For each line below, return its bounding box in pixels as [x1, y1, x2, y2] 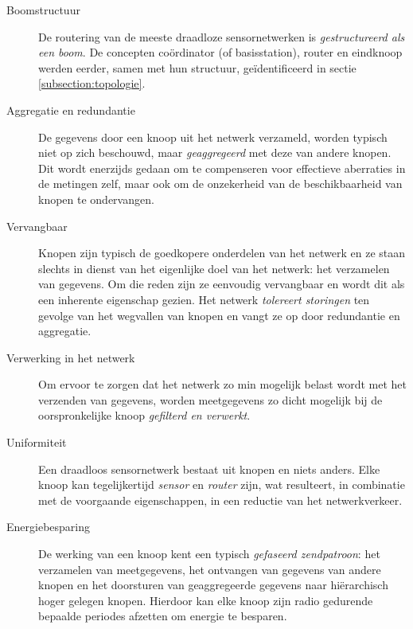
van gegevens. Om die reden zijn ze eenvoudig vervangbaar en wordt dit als [38, 275, 405, 292]
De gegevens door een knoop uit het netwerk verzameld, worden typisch [38, 128, 388, 145]
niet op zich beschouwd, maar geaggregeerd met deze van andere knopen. [38, 144, 392, 161]
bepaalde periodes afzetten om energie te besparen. [38, 608, 287, 624]
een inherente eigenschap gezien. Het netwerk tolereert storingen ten [38, 291, 370, 307]
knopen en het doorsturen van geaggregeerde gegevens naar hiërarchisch [38, 576, 388, 593]
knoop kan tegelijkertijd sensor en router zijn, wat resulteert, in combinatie [38, 476, 405, 493]
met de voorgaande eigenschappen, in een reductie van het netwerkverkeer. [38, 491, 403, 508]
